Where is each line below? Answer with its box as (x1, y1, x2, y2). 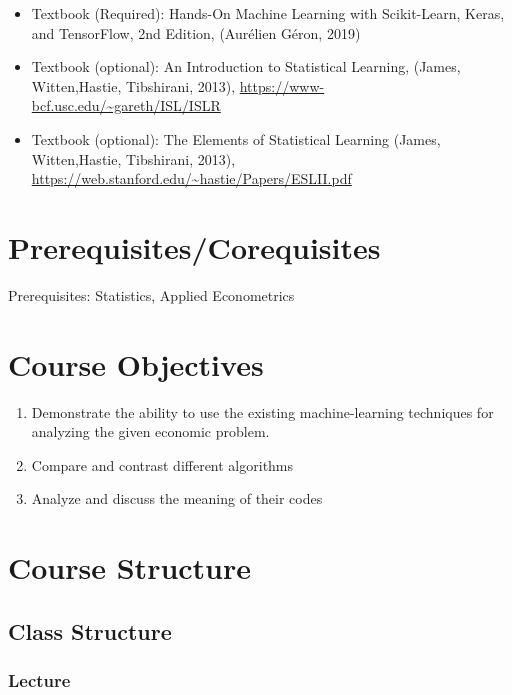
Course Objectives (8, 343, 264, 384)
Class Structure (8, 615, 172, 646)
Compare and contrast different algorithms (31, 454, 294, 475)
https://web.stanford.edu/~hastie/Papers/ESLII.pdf (31, 168, 352, 189)
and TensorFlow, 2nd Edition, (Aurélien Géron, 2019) (31, 22, 361, 43)
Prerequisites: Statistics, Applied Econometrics (8, 284, 295, 305)
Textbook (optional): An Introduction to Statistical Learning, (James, (31, 56, 461, 77)
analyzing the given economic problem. (31, 421, 270, 442)
